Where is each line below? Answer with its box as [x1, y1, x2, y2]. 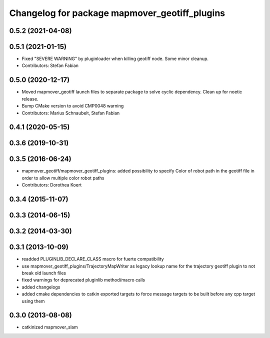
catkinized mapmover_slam [21, 324, 78, 330]
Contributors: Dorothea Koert [21, 182, 82, 188]
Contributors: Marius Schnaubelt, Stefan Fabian [21, 110, 120, 116]
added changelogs [21, 284, 60, 290]
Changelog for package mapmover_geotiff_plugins [9, 7, 225, 18]
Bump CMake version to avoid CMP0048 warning [21, 103, 124, 109]
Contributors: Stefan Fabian [21, 62, 79, 68]
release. [21, 95, 38, 102]
